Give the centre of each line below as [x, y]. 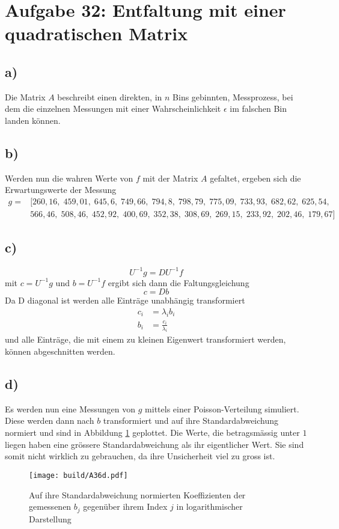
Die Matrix [25, 96]
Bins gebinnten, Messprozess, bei [233, 96]
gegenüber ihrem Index [125, 506]
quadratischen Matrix [96, 33]
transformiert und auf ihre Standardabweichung [191, 420]
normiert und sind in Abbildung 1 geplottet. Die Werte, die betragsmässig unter [152, 433]
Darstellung [50, 518]
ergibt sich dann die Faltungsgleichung [179, 282]
